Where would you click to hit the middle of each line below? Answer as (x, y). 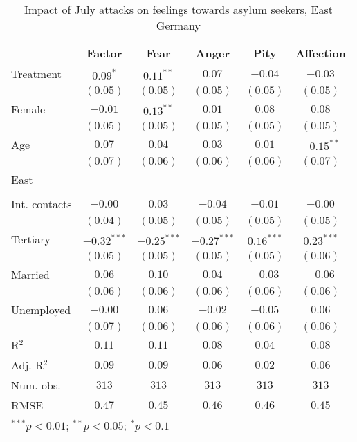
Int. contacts (42, 204)
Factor (104, 53)
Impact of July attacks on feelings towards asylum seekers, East (178, 9)
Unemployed (41, 310)
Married (30, 274)
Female (28, 109)
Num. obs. (36, 385)
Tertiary (31, 239)
